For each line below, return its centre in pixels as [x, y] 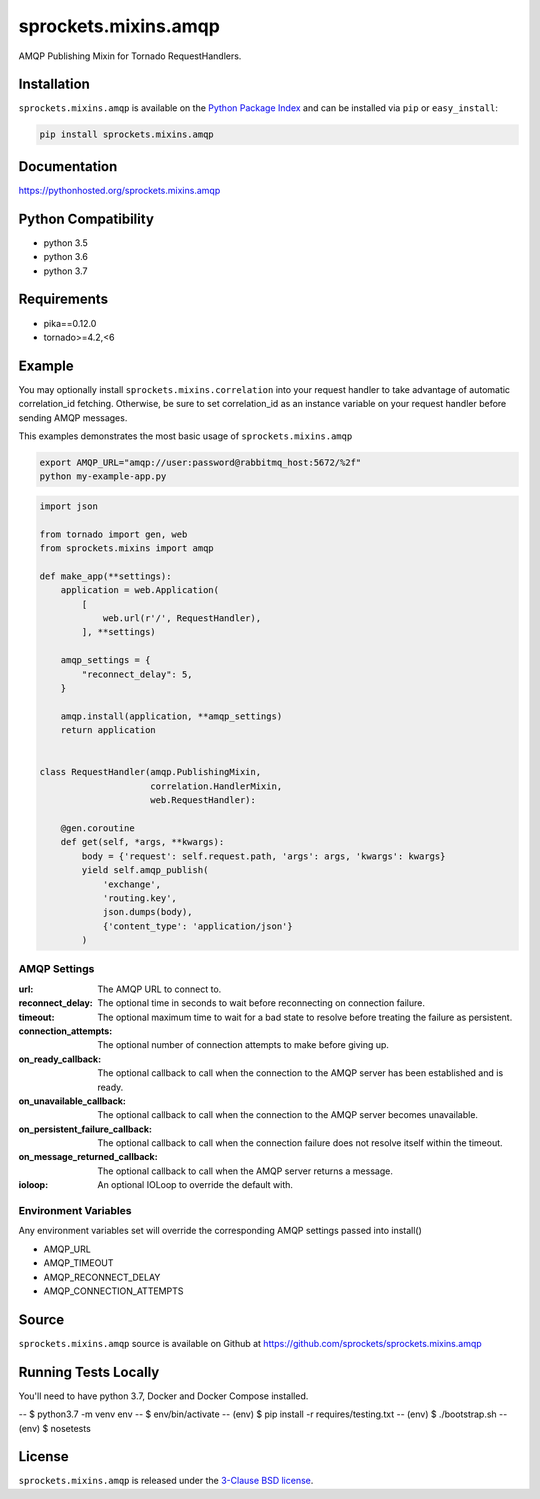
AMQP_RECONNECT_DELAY [102, 1277]
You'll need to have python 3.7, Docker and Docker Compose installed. [163, 1396]
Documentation [68, 166]
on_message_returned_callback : [88, 1157]
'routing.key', [139, 898]
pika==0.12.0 [70, 323]
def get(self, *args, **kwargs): [142, 842]
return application [108, 730]
